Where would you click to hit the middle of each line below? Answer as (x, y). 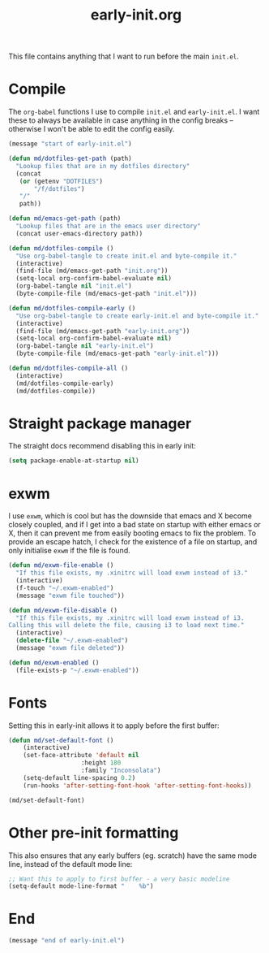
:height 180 (101, 763)
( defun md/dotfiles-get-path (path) (70, 158)
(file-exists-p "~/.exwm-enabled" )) (77, 670)
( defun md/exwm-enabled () (54, 663)
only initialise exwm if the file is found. (70, 551)
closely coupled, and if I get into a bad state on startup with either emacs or (134, 525)
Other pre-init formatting (94, 832)
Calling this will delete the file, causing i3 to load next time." (126, 626)
